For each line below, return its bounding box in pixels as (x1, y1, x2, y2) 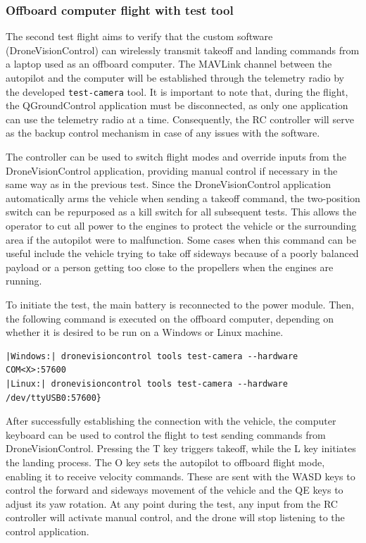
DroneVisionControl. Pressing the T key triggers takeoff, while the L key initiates (6, 441, 356, 456)
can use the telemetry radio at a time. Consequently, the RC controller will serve (6, 111, 354, 126)
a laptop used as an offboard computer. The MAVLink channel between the (6, 56, 332, 71)
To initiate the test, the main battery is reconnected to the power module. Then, (6, 297, 354, 311)
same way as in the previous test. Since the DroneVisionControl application (6, 177, 331, 192)
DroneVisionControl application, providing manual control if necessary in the (6, 163, 338, 177)
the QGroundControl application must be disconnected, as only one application (6, 98, 348, 113)
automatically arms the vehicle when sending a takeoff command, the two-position (6, 190, 360, 205)
